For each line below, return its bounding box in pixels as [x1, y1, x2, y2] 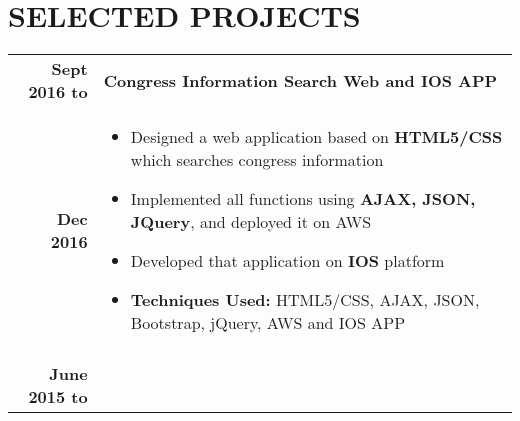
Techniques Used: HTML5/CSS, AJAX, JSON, [130, 288, 480, 312]
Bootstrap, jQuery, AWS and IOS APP [130, 311, 406, 335]
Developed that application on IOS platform [130, 249, 445, 273]
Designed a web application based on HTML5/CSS [130, 125, 503, 149]
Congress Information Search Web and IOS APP [103, 68, 498, 92]
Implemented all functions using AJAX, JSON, [130, 187, 476, 211]
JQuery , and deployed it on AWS [130, 210, 372, 234]
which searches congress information [130, 148, 384, 172]
